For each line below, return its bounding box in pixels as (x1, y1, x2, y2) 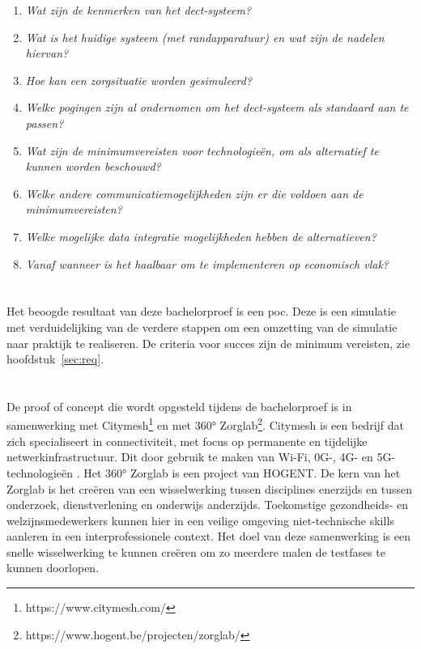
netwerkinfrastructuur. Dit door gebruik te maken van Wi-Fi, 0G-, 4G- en (6, 448, 373, 465)
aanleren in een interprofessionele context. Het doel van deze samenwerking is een (6, 528, 410, 545)
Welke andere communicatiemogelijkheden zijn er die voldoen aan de (25, 185, 364, 201)
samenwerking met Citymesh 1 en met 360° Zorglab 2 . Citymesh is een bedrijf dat (6, 414, 404, 434)
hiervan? (25, 45, 69, 62)
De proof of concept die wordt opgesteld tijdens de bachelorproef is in (6, 397, 352, 414)
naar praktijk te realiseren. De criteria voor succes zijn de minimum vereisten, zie (6, 334, 410, 351)
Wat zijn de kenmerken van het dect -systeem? (25, 2, 252, 18)
